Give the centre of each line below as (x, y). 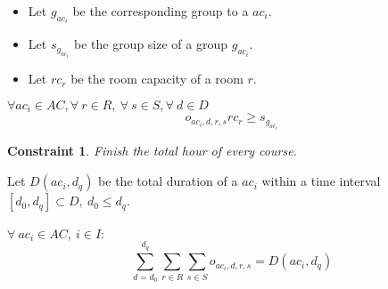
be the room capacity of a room (157, 79)
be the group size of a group (151, 44)
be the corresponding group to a (161, 11)
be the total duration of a (168, 181)
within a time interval (321, 181)
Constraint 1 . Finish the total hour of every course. (152, 151)
